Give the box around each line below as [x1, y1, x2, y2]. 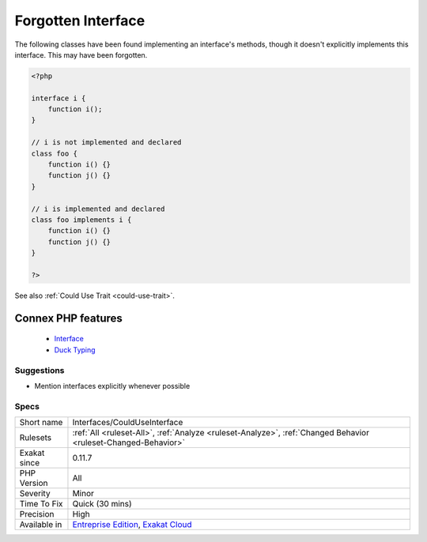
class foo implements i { [31, 216, 132, 224]
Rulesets [19, 432, 51, 443]
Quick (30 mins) [72, 499, 132, 510]
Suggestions [14, 364, 65, 375]
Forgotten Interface [14, 12, 145, 29]
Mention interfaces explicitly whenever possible [34, 381, 191, 390]
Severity [19, 488, 51, 499]
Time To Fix [19, 499, 63, 510]
